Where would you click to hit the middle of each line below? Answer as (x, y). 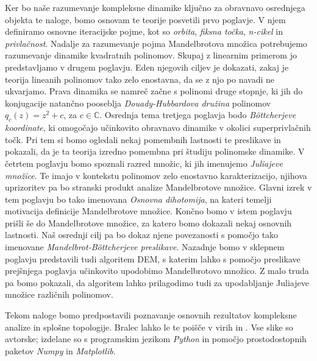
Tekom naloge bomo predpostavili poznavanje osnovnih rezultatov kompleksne (151, 315)
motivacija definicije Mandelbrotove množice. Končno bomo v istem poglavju (148, 211)
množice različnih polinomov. (59, 294)
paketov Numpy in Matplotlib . (60, 350)
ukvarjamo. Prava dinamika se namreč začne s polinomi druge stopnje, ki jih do (154, 91)
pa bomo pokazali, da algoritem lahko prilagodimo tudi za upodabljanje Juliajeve (157, 282)
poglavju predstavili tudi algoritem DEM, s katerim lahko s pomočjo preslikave (153, 258)
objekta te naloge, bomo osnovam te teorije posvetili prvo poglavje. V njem (145, 19)
